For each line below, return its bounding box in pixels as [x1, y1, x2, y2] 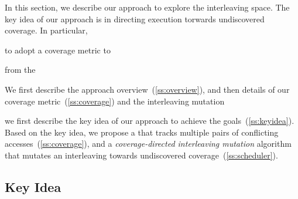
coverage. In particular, [5, 24, 88, 36]
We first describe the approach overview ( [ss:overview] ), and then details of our [5, 83, 290, 95]
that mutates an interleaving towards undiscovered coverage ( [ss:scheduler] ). [5, 149, 278, 161]
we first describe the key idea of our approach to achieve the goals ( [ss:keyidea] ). [5, 114, 294, 127]
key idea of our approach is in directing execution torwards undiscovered [5, 12, 265, 25]
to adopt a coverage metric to [5, 43, 111, 56]
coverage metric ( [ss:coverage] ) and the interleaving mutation [5, 95, 225, 107]
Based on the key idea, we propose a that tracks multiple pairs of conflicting [5, 126, 279, 138]
